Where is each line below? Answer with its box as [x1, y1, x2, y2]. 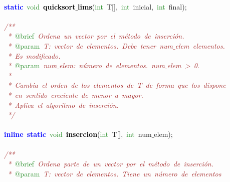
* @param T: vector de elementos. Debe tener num [8, 40, 173, 51]
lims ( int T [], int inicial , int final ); [78, 1, 187, 12]
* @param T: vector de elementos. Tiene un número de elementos [8, 168, 221, 178]
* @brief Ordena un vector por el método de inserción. [8, 31, 184, 41]
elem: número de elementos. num [59, 60, 165, 71]
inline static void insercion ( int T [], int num [4, 129, 152, 139]
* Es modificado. [8, 50, 61, 61]
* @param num [8, 60, 57, 71]
